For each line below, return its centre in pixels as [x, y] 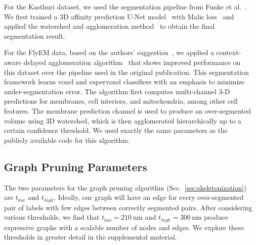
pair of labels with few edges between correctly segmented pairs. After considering [128, 207]
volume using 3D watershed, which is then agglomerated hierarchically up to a [123, 120]
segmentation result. [35, 35]
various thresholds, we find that [52, 217]
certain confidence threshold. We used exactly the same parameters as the [116, 130]
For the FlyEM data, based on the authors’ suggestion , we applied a [109, 52]
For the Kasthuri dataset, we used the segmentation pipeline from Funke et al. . [126, 6]
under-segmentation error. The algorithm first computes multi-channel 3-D [117, 91]
